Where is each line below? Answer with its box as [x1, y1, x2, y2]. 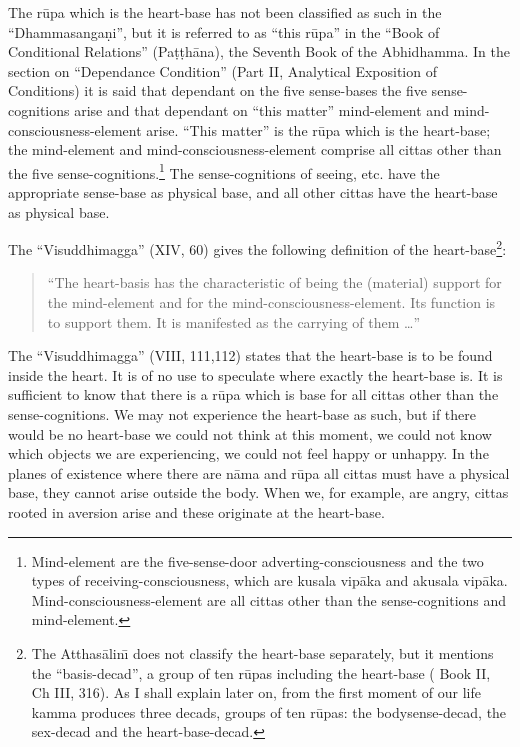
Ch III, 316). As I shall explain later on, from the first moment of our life [31, 682, 481, 703]
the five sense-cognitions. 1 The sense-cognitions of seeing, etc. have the [8, 159, 440, 183]
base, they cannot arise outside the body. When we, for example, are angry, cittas [8, 482, 509, 503]
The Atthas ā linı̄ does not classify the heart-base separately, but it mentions [31, 642, 494, 663]
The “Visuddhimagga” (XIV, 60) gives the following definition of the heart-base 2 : [8, 236, 507, 259]
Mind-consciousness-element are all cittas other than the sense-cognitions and [31, 589, 507, 610]
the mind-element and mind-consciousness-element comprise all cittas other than [8, 139, 502, 160]
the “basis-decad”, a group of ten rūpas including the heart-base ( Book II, [31, 662, 491, 683]
